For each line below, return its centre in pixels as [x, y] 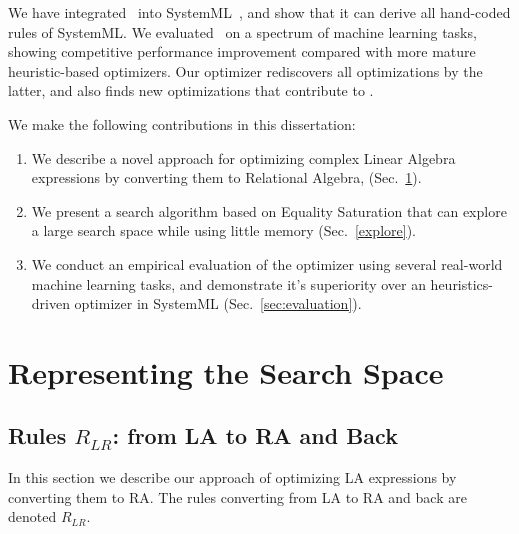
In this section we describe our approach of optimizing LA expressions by [232, 477]
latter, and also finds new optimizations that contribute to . [191, 90]
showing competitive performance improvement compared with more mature [242, 51]
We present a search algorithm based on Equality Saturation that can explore [269, 210]
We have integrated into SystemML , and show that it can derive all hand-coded [259, 12]
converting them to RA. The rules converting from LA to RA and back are [237, 496]
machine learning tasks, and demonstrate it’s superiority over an [228, 283]
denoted [32, 516]
